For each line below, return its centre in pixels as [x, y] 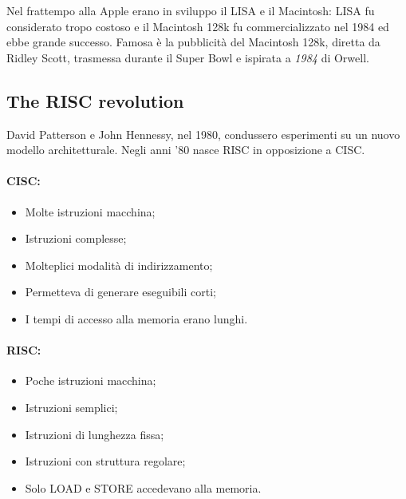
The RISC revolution [95, 100]
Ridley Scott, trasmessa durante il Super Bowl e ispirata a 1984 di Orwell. [188, 57]
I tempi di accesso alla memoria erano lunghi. [136, 318]
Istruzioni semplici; [71, 407]
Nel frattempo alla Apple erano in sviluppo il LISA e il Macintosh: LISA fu [191, 10]
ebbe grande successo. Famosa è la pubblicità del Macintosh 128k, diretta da [193, 42]
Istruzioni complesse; [76, 238]
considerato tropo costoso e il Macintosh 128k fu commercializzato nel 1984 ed [198, 26]
